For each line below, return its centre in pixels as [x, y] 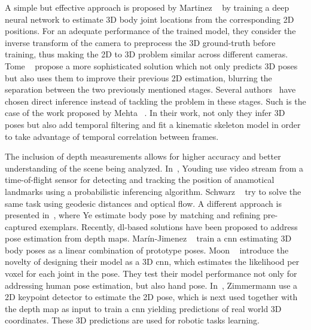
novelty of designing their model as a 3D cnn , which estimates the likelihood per [152, 262]
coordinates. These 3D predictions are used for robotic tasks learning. [132, 320]
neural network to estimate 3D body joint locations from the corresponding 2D [150, 19]
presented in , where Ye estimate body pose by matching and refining [133, 215]
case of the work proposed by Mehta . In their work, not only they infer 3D [145, 113]
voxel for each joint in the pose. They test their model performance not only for [151, 274]
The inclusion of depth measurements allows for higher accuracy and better [143, 156]
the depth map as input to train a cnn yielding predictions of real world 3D [143, 308]
